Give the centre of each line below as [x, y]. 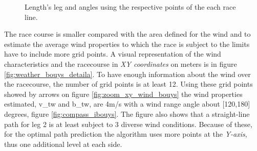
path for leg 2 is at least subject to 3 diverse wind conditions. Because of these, [128, 124]
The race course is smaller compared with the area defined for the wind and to [127, 34]
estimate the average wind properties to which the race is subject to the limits [127, 44]
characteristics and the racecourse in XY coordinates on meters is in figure [121, 64]
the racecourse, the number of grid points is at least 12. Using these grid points [128, 84]
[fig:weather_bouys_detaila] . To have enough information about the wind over [127, 74]
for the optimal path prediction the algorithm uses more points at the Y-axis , [126, 134]
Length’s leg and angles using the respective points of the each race [130, 7]
